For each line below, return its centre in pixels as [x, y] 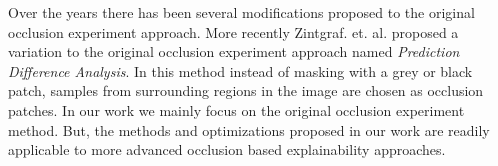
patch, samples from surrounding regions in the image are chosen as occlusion [246, 90]
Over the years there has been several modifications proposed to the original [241, 12]
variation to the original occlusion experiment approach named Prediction [234, 51]
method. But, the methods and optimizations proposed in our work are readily [249, 129]
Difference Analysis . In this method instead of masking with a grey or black [240, 70]
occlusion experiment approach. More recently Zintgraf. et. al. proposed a [233, 31]
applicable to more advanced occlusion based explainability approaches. [227, 149]
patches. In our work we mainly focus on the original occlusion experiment [236, 109]
